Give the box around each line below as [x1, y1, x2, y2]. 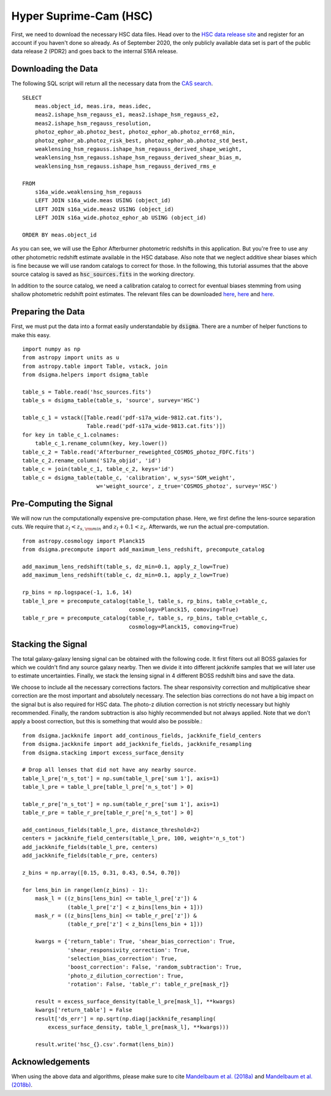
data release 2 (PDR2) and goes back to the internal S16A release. [11, 48, 178, 55]
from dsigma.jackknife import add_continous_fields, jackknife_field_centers [22, 732, 262, 739]
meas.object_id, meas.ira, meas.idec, [34, 103, 152, 110]
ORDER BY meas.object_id [22, 231, 97, 238]
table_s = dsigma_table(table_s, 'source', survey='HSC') [22, 397, 200, 404]
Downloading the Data [11, 64, 98, 74]
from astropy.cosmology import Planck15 [22, 537, 145, 544]
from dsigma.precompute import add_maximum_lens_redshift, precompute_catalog [22, 546, 265, 553]
